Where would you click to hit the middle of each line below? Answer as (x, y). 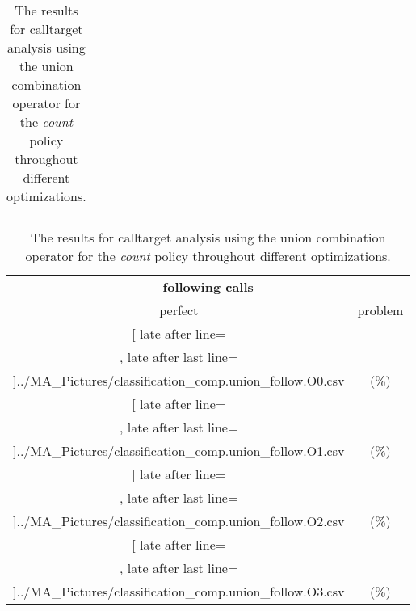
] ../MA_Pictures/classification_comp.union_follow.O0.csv (179, 380)
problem (380, 310)
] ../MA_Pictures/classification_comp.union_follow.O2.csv (179, 521)
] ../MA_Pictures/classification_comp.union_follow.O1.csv (179, 451)
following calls (208, 287)
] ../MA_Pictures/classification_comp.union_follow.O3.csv (179, 591)
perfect (179, 310)
